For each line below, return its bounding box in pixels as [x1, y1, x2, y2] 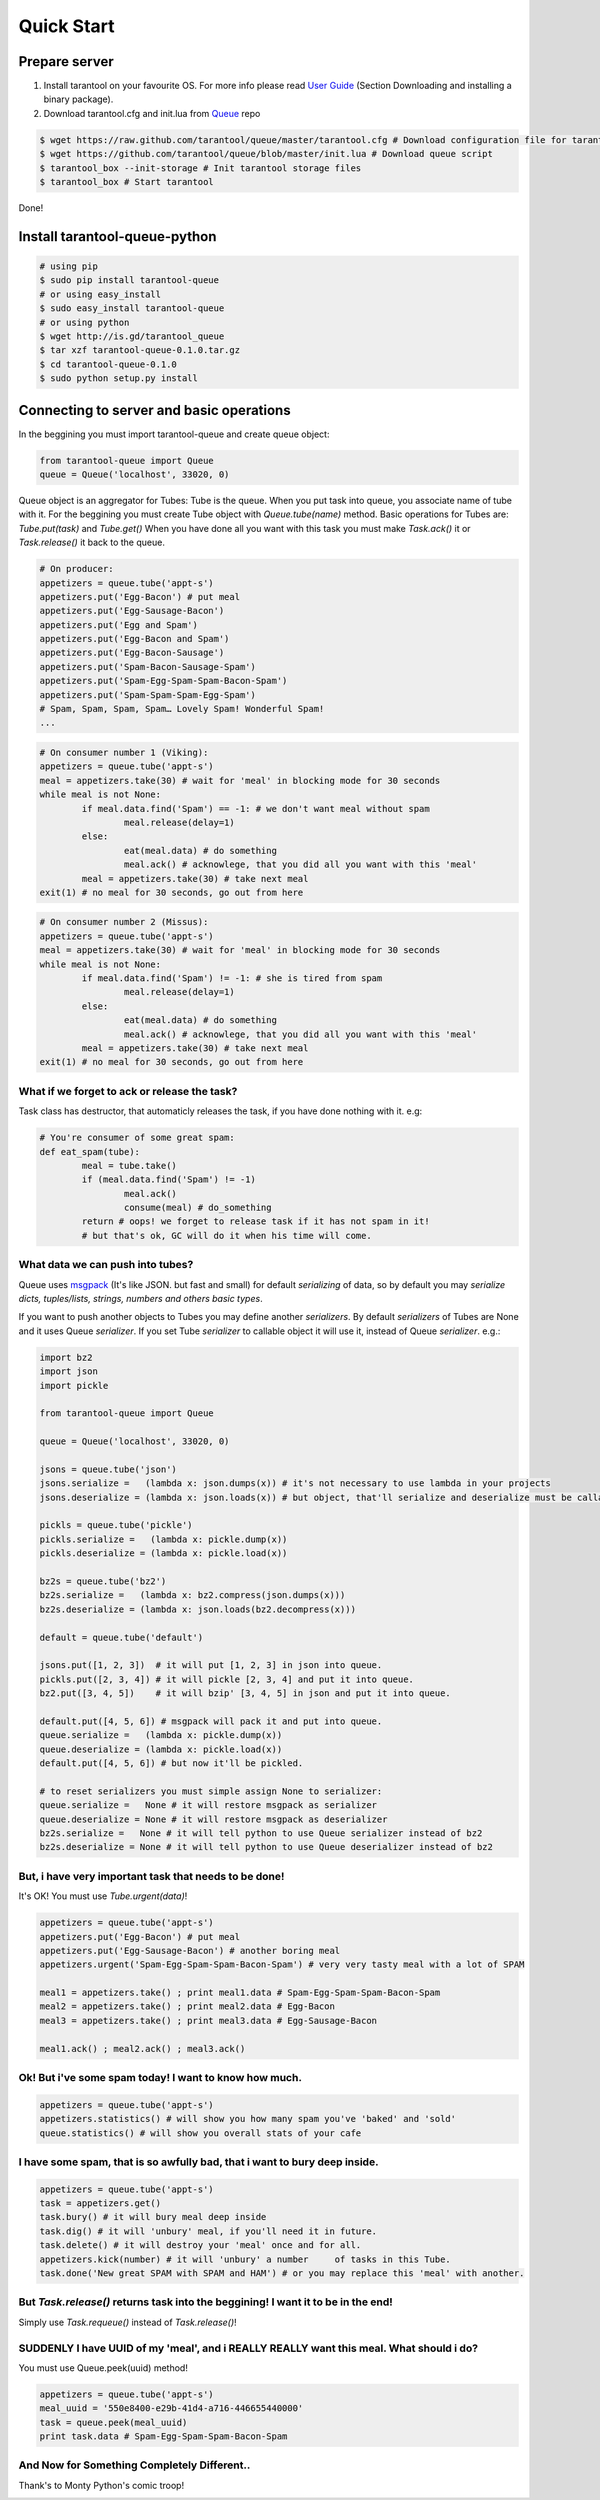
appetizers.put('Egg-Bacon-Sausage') [39, 647, 225, 659]
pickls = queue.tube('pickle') [39, 1520, 194, 1531]
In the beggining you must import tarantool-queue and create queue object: [18, 428, 330, 440]
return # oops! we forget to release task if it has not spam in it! [81, 1216, 430, 1227]
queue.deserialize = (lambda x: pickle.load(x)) [39, 1743, 283, 1755]
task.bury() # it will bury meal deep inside [39, 2211, 267, 2223]
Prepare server [18, 53, 114, 70]
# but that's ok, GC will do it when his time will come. [81, 1230, 372, 1241]
